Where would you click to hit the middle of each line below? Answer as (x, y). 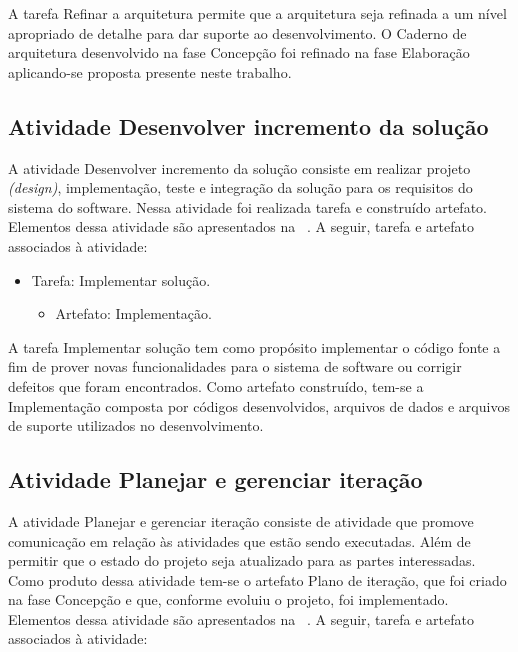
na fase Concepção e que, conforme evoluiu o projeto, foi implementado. (228, 599)
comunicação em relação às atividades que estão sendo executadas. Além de (239, 540)
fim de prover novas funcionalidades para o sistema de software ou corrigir (235, 366)
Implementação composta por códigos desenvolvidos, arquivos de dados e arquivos (259, 405)
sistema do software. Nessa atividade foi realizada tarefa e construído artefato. (247, 206)
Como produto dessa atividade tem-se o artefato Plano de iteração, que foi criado (257, 579)
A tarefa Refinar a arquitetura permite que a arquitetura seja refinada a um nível (257, 13)
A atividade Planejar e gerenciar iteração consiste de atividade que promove (241, 520)
